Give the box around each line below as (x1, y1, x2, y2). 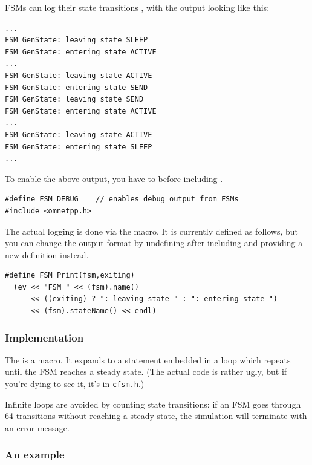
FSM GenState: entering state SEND (5, 83, 148, 92)
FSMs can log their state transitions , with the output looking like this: (5, 1, 270, 13)
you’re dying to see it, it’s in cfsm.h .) (5, 377, 145, 390)
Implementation (5, 330, 84, 345)
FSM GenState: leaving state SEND (5, 95, 144, 104)
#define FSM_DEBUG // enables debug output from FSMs (5, 195, 239, 204)
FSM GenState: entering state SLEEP (5, 142, 152, 151)
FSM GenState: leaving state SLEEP (5, 36, 148, 45)
